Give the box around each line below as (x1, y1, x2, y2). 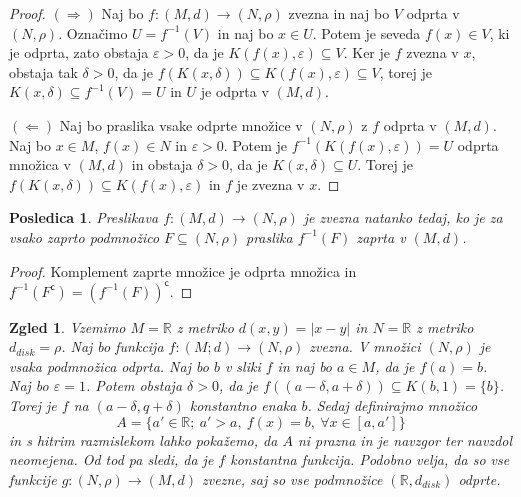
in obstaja (131, 154, 193, 175)
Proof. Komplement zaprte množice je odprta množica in (9, 260, 357, 281)
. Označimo (58, 22, 128, 43)
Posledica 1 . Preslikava (9, 207, 159, 228)
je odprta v (200, 81, 269, 102)
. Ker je (343, 42, 391, 63)
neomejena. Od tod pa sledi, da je (9, 449, 214, 470)
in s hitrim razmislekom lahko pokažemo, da (9, 429, 278, 450)
